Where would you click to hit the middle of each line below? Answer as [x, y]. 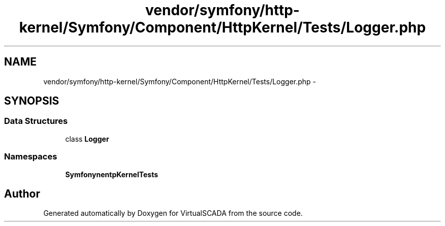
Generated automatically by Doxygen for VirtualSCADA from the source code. [173, 213]
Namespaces [31, 157]
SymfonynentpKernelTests [112, 174]
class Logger [87, 139]
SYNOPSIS [32, 101]
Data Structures [36, 121]
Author [22, 193]
